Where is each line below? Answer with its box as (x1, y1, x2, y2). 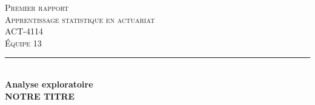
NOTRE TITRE (5, 89, 75, 102)
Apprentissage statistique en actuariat (5, 13, 155, 25)
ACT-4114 (5, 25, 43, 37)
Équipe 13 (5, 36, 42, 49)
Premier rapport (5, 1, 69, 13)
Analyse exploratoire (5, 77, 93, 90)
